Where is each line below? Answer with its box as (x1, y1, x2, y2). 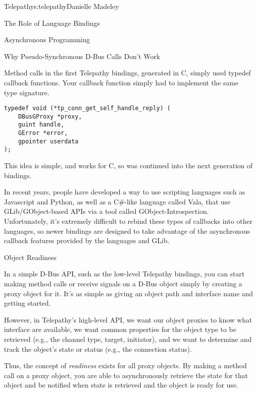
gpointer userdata (18, 137, 79, 145)
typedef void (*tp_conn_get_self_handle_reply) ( (4, 105, 171, 112)
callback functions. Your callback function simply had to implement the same (4, 77, 239, 87)
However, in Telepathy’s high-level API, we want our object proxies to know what (4, 314, 252, 325)
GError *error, (18, 130, 68, 137)
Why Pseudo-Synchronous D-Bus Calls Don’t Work (4, 51, 160, 61)
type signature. (4, 87, 50, 97)
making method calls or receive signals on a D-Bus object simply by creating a (4, 278, 243, 289)
